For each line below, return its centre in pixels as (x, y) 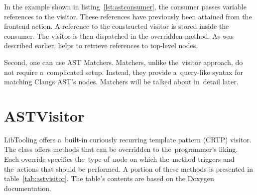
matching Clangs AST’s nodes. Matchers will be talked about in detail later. (121, 82)
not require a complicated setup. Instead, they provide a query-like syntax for (124, 72)
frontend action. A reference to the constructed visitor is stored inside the (117, 26)
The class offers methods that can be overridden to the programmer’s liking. (121, 149)
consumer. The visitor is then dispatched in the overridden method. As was (119, 35)
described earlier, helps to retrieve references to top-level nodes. (101, 45)
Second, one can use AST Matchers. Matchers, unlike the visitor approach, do (124, 62)
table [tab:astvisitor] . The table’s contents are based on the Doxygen (109, 178)
